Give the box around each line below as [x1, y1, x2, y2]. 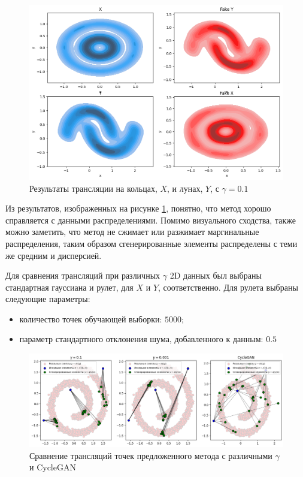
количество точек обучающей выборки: [19, 312, 162, 325]
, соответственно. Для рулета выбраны [158, 280, 298, 293]
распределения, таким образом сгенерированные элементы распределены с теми [5, 237, 298, 249]
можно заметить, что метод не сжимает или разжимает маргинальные [5, 225, 259, 238]
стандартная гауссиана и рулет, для [5, 280, 134, 293]
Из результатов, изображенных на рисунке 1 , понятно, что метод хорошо [5, 202, 271, 215]
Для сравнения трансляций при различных [5, 269, 160, 282]
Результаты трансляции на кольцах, [29, 182, 157, 194]
